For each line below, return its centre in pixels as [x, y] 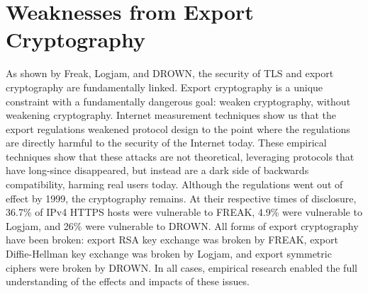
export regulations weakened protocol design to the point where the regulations [178, 128]
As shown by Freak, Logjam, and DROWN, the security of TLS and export [170, 73]
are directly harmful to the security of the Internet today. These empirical [166, 143]
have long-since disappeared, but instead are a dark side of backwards [157, 170]
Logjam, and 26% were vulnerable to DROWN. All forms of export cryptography [182, 225]
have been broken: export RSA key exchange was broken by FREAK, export [172, 240]
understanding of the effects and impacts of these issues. [128, 281]
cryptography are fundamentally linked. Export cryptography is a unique [165, 87]
